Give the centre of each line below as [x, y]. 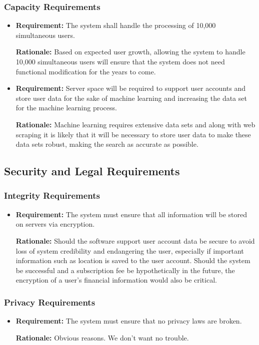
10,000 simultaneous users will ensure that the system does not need [120, 61]
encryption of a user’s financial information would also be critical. [116, 280]
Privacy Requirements [50, 302]
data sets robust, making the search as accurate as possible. [107, 144]
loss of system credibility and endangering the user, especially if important [130, 250]
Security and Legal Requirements [92, 171]
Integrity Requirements [52, 195]
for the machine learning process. [66, 108]
